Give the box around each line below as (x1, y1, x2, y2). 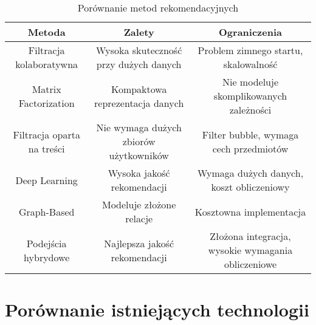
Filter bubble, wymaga (202, 127, 299, 142)
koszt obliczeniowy (211, 180, 290, 194)
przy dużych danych (96, 57, 182, 71)
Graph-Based (18, 204, 75, 219)
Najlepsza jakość (104, 236, 174, 250)
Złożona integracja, (210, 229, 291, 243)
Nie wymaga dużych (96, 120, 182, 134)
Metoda (27, 25, 66, 39)
